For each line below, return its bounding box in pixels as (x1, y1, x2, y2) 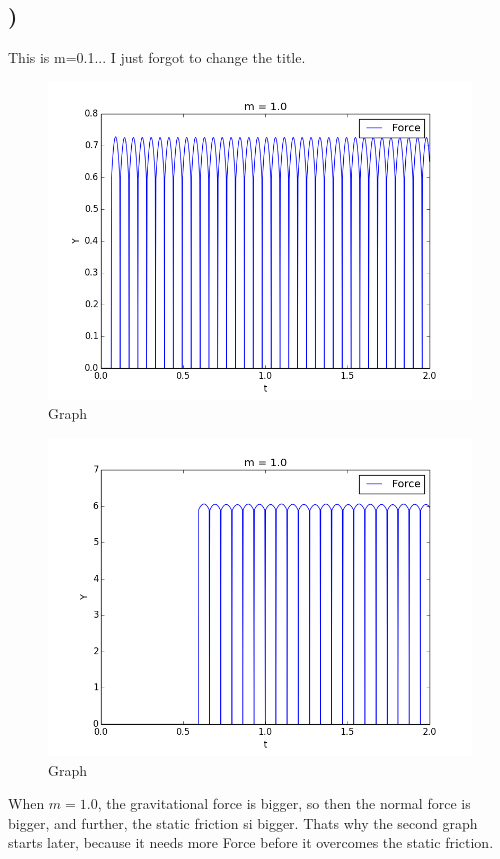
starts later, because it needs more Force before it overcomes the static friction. (8, 832, 494, 853)
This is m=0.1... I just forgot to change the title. (8, 47, 306, 68)
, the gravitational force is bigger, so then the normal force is (97, 793, 471, 814)
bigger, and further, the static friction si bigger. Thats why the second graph (8, 812, 478, 833)
